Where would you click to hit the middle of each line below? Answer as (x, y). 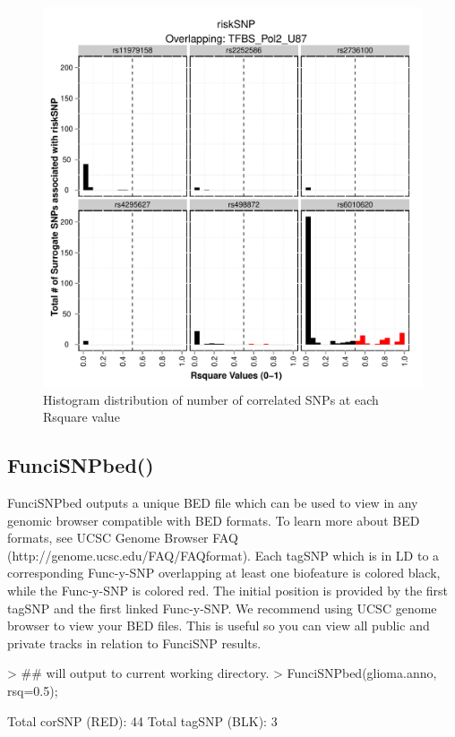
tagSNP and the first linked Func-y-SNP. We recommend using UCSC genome (222, 608)
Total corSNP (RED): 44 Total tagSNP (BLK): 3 (142, 720)
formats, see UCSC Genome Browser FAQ (123, 538)
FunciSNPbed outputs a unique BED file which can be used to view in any (213, 502)
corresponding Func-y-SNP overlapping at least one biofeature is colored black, (224, 573)
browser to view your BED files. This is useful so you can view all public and (219, 626)
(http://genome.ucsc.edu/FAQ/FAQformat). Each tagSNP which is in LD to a (223, 555)
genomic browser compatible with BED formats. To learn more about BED (214, 520)
